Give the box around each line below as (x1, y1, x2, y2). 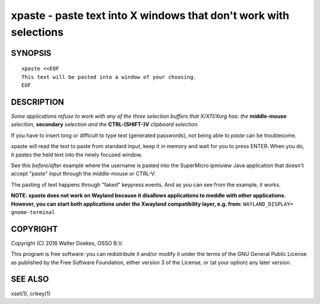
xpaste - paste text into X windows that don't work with (11, 9, 290, 22)
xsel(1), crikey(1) (11, 290, 51, 297)
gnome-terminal (11, 209, 56, 216)
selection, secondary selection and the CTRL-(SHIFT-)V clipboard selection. (11, 121, 199, 128)
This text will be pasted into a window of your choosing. (21, 73, 197, 80)
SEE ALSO (11, 274, 49, 284)
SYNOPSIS (11, 48, 52, 58)
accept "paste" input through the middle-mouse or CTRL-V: (11, 170, 156, 177)
